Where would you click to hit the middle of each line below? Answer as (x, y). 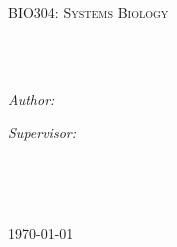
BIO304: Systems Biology (88, 12)
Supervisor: (42, 132)
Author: (31, 98)
